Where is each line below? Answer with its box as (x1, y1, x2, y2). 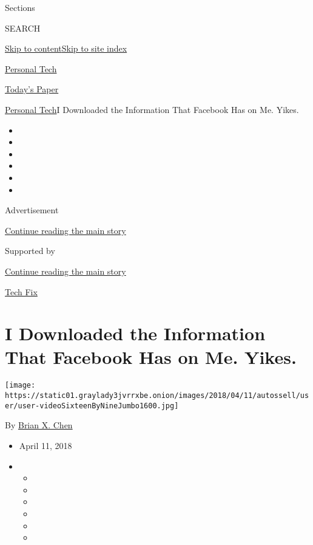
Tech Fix (5, 285, 38, 298)
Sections (5, 1, 35, 13)
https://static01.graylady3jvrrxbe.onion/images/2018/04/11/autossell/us (5, 391, 309, 400)
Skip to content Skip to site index (5, 42, 127, 55)
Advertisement (5, 204, 59, 216)
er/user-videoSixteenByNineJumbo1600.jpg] (5, 401, 179, 410)
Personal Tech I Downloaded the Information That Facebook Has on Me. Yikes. (5, 103, 299, 115)
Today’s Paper (5, 83, 59, 95)
